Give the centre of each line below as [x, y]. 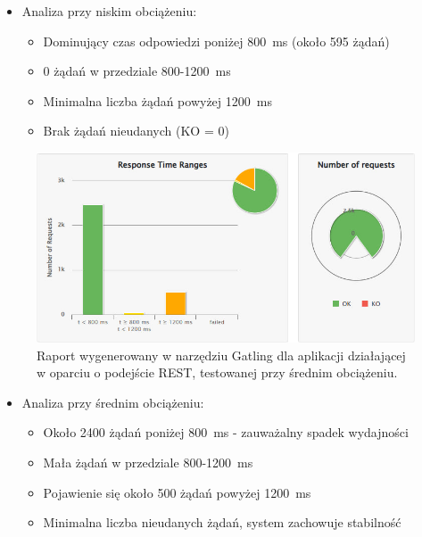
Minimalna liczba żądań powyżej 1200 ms [157, 100]
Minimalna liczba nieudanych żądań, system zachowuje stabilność [222, 522]
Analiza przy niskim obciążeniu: [109, 11]
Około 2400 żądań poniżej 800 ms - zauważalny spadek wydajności [226, 432]
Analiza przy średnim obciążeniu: [113, 402]
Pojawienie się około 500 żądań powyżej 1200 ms [177, 492]
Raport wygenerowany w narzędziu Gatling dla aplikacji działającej [221, 355]
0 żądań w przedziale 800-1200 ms [137, 71]
